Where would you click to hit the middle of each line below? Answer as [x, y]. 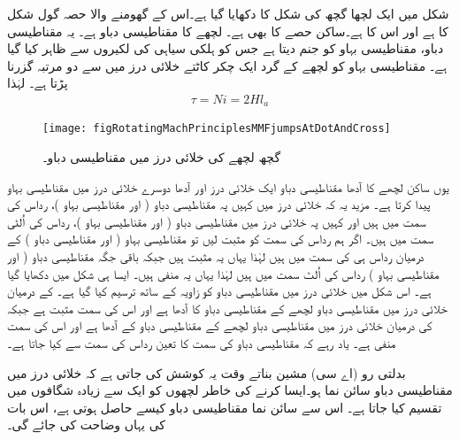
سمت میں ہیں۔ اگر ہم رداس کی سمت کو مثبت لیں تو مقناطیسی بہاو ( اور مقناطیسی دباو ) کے [221, 239]
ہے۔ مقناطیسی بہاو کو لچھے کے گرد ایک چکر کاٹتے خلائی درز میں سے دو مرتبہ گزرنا [227, 65]
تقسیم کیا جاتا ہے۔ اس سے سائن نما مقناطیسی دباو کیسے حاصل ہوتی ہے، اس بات [225, 407]
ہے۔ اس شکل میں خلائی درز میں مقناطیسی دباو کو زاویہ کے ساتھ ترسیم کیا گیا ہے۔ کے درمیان [219, 291]
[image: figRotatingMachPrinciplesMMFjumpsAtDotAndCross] [217, 129]
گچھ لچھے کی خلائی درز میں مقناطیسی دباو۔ [162, 157]
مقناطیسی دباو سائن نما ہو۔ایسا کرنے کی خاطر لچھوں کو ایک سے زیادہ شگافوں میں [230, 390]
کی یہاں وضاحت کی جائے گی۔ [86, 425]
